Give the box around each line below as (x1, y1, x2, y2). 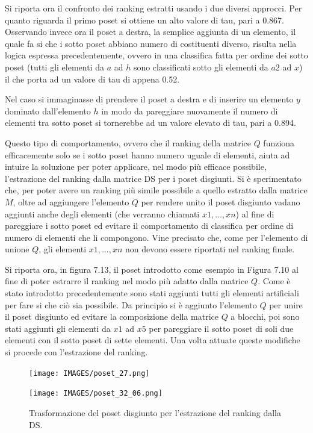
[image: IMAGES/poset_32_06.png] (29, 389, 163, 398)
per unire (269, 298, 303, 311)
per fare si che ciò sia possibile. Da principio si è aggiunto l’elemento (5, 298, 257, 311)
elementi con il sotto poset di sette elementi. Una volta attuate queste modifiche (5, 334, 300, 346)
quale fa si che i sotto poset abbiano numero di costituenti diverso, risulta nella (5, 37, 297, 49)
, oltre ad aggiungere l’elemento (13, 195, 129, 208)
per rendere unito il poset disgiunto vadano (141, 195, 300, 208)
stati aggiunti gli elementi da (5, 322, 111, 334)
